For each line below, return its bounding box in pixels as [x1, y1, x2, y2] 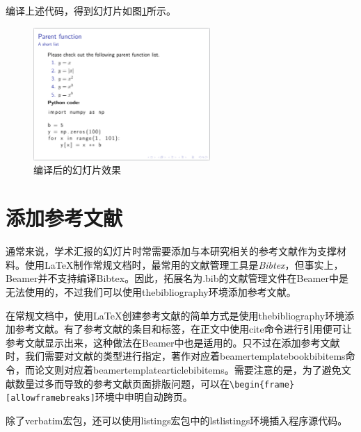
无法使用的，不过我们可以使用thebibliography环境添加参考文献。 [6, 284, 296, 299]
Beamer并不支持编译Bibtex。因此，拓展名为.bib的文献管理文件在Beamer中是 [6, 271, 348, 285]
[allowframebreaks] [6, 393, 95, 404]
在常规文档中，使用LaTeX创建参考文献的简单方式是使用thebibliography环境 [6, 308, 345, 322]
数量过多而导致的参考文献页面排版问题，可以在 [15, 376, 230, 390]
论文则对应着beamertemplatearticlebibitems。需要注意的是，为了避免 [34, 362, 342, 376]
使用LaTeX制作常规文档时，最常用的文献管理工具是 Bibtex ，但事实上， [24, 257, 344, 272]
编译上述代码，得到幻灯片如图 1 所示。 [6, 3, 176, 17]
